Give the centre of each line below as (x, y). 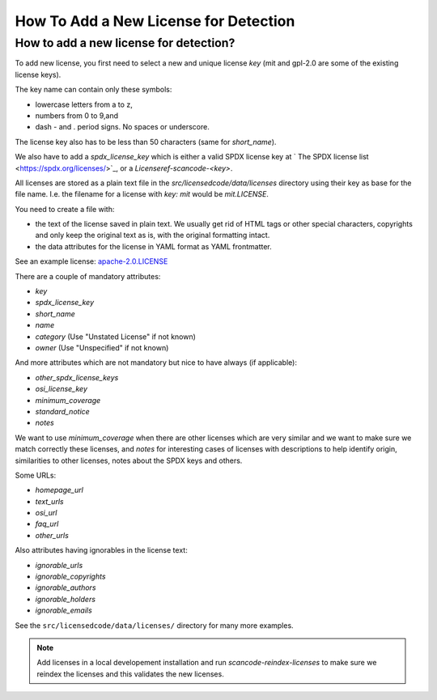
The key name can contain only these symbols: (93, 90)
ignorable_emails (64, 610)
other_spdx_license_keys (77, 377)
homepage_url (59, 490)
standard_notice (63, 411)
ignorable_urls (59, 565)
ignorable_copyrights (70, 577)
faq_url (47, 524)
